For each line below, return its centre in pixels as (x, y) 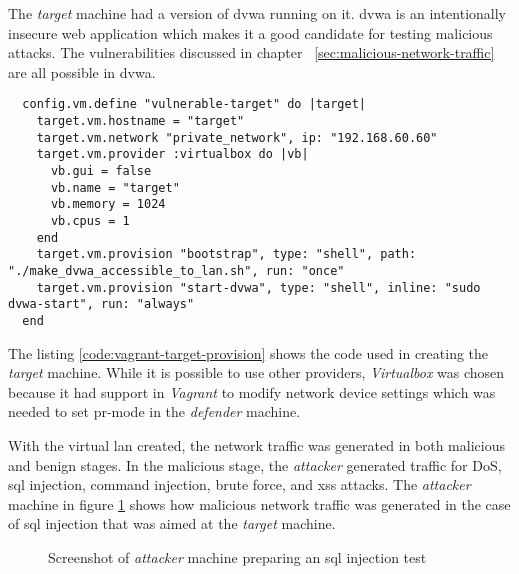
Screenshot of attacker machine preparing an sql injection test (237, 556)
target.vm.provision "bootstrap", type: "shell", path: (226, 254)
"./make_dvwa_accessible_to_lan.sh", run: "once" (176, 270)
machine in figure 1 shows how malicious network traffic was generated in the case (259, 503)
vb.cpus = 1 (90, 220)
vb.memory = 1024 (108, 204)
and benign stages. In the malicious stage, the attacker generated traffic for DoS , (255, 464)
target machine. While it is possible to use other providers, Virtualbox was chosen (256, 372)
